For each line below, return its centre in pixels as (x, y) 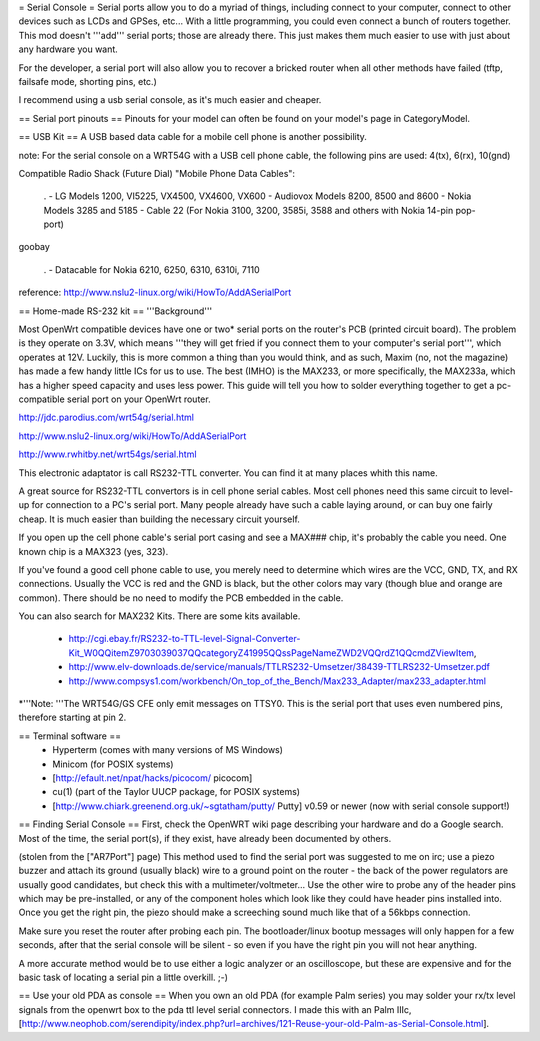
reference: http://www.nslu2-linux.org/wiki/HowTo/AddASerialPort (155, 292)
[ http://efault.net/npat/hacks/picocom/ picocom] (152, 777)
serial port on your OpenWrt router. (138, 399)
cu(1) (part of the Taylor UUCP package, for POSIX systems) (176, 792)
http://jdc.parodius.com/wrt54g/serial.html (106, 417)
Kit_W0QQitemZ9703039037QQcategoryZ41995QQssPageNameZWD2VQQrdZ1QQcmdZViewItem (271, 652)
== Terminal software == (70, 736)
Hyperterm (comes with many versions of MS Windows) (168, 750)
